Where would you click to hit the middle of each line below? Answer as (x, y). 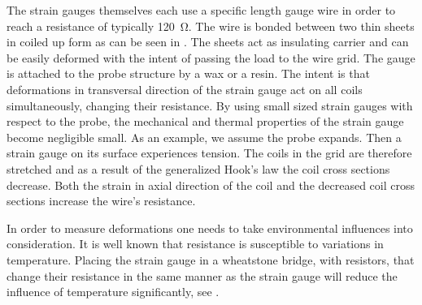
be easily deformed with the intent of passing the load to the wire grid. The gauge (211, 57)
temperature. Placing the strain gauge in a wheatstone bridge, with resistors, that (211, 259)
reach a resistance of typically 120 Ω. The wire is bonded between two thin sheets (211, 26)
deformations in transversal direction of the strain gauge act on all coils (185, 89)
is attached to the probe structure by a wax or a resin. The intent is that (188, 73)
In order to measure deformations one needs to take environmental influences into (210, 228)
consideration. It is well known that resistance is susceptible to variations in (195, 244)
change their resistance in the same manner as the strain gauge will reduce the (202, 275)
